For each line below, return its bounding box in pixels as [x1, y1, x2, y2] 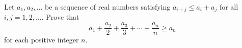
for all [219, 2, 238, 12]
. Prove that [41, 12, 79, 22]
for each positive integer [4, 34, 79, 45]
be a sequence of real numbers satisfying [45, 2, 171, 12]
